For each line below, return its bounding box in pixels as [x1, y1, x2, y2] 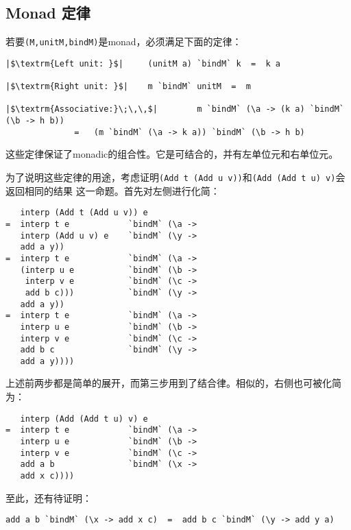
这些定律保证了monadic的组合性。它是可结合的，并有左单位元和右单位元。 [5, 147, 339, 161]
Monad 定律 [5, 2, 90, 23]
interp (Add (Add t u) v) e [20, 413, 148, 424]
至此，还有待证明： [5, 490, 92, 505]
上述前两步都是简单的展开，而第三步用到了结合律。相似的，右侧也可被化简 [5, 376, 341, 390]
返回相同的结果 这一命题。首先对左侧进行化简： [5, 183, 220, 197]
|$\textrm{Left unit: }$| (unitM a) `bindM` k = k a [5, 58, 280, 69]
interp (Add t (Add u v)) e [20, 208, 148, 218]
